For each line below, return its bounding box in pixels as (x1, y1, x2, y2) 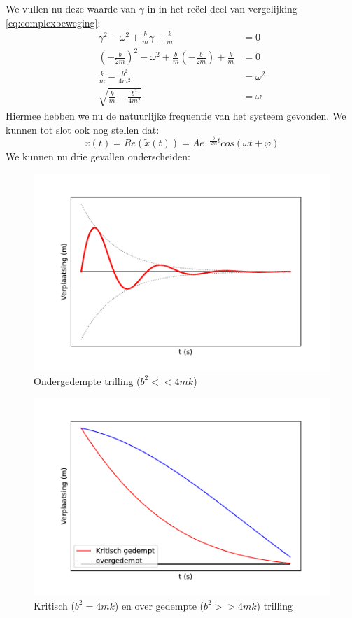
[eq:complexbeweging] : (6, 15, 101, 29)
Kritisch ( (34, 598, 75, 612)
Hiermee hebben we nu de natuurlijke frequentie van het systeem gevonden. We (6, 108, 346, 122)
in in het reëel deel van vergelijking (147, 1, 297, 15)
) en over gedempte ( (114, 598, 204, 612)
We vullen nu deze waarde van (6, 1, 136, 15)
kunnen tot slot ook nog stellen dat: (6, 122, 160, 136)
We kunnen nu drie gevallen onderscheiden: (6, 149, 190, 164)
